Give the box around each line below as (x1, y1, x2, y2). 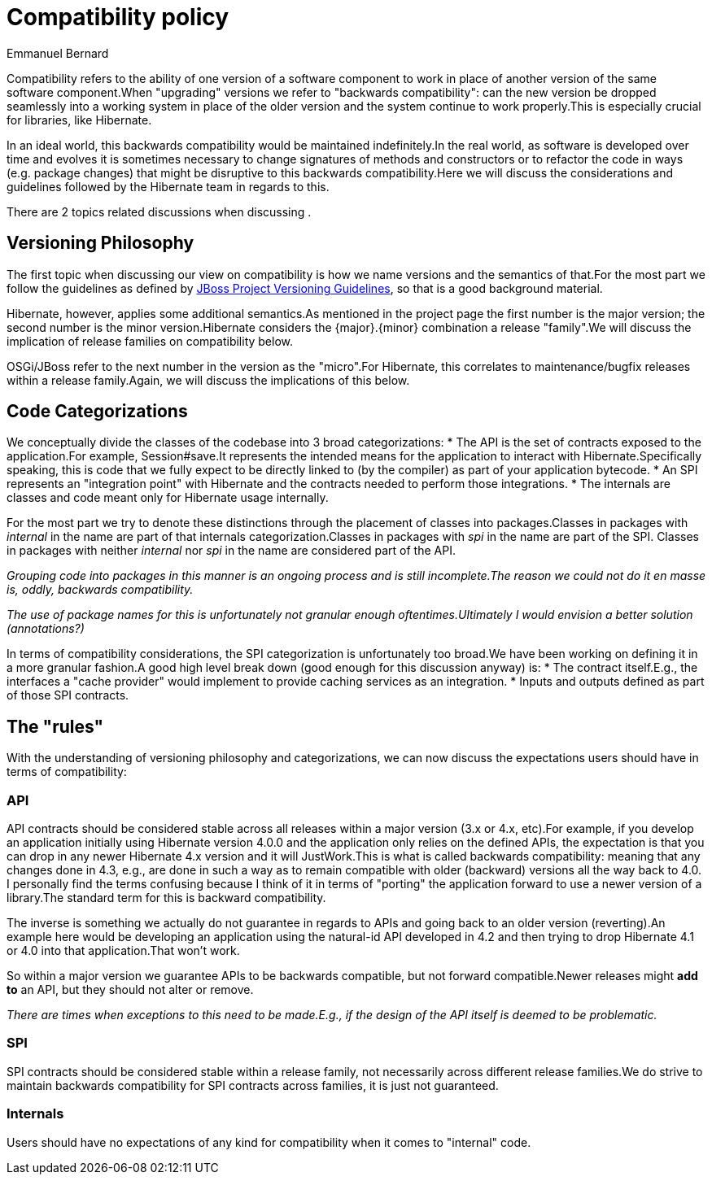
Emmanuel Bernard (7, 46, 109, 60)
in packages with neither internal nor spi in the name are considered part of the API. (7, 543, 456, 558)
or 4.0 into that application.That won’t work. (7, 943, 240, 958)
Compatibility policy (7, 3, 229, 31)
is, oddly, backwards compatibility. (7, 582, 194, 597)
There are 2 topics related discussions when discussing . (7, 204, 312, 219)
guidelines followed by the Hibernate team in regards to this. (7, 179, 330, 194)
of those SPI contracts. (7, 688, 129, 703)
